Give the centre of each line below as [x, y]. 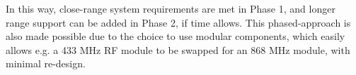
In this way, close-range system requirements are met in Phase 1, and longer [171, 8]
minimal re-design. [46, 63]
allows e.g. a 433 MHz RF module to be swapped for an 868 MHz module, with [178, 49]
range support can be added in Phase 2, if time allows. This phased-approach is [178, 22]
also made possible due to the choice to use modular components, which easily [176, 36]
